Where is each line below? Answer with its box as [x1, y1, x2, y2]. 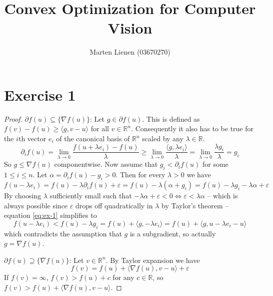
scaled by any [142, 133, 183, 144]
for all [90, 123, 109, 134]
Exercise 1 [4, 84, 76, 105]
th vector [18, 133, 46, 144]
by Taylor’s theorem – [161, 200, 229, 210]
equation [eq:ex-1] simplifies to [4, 210, 97, 220]
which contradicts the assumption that [4, 228, 122, 238]
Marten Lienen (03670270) [89, 47, 170, 57]
